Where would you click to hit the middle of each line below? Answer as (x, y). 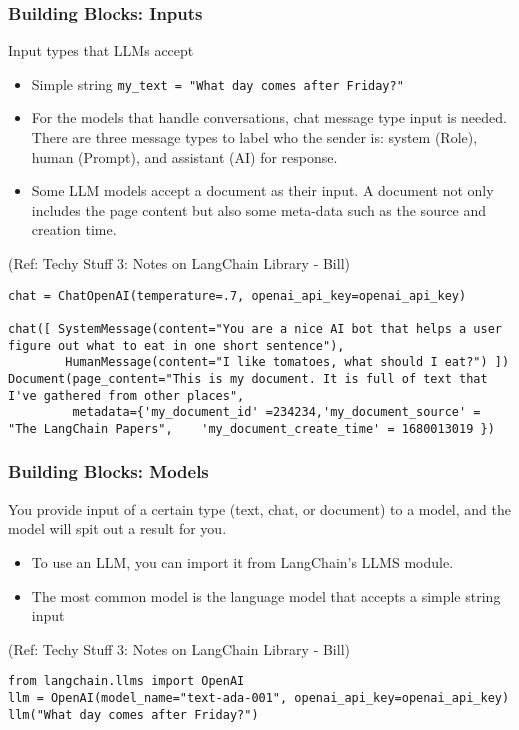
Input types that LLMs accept (101, 50)
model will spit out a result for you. (117, 528)
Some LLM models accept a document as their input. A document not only (262, 190)
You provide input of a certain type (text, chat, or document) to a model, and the (259, 508)
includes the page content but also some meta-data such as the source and (259, 209)
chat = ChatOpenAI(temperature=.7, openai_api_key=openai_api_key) (237, 295)
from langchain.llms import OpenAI (126, 681)
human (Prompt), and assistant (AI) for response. (184, 156)
